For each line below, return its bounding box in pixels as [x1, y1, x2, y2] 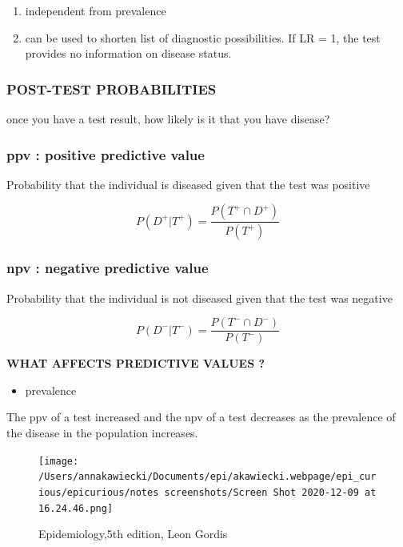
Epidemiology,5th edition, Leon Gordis [38, 525, 228, 542]
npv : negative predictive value [6, 258, 209, 278]
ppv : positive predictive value [6, 144, 205, 164]
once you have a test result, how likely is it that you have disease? [6, 111, 330, 127]
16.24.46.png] [38, 502, 114, 514]
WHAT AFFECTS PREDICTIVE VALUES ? [6, 355, 265, 372]
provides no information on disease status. [25, 45, 232, 62]
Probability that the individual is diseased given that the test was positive [6, 175, 370, 192]
